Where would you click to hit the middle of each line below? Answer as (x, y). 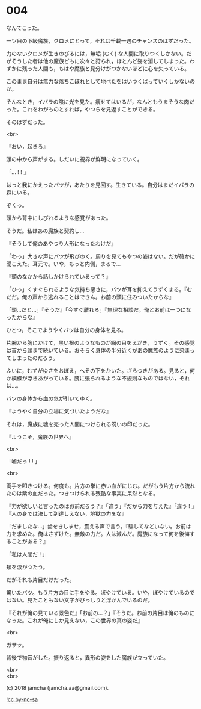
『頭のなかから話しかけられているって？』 (58, 276)
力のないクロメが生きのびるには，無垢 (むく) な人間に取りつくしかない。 (97, 53)
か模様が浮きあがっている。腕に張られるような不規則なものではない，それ (98, 378)
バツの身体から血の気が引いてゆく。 (51, 398)
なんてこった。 (25, 28)
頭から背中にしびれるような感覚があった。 (59, 218)
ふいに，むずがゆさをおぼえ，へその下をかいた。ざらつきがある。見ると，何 (100, 370)
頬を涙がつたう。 (27, 567)
